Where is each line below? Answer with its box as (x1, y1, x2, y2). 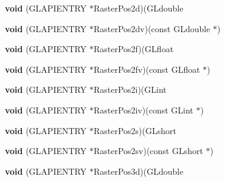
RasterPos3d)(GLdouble (93, 164, 184, 177)
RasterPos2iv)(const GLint (93, 103, 193, 116)
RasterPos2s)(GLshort (93, 124, 176, 136)
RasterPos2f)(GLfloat (93, 42, 174, 55)
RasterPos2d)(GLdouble (93, 2, 184, 14)
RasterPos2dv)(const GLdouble (93, 22, 210, 35)
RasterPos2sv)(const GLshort (93, 144, 203, 157)
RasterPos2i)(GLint (93, 83, 167, 96)
